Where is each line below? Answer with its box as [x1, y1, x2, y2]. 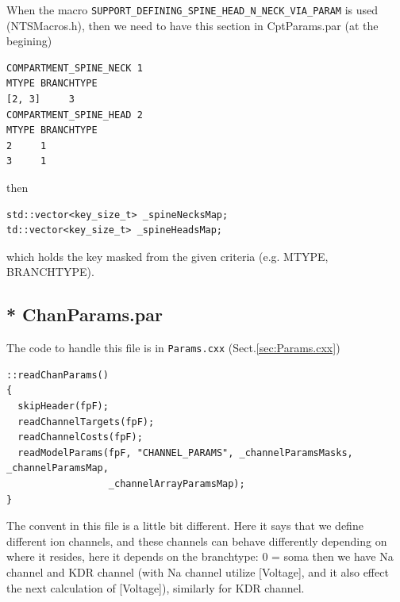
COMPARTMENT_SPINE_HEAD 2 [6, 109, 143, 121]
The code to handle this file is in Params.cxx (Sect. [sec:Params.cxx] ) [6, 339, 340, 356]
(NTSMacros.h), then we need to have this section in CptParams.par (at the [6, 17, 379, 33]
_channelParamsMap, [6, 462, 109, 474]
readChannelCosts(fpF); [17, 431, 143, 443]
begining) [6, 33, 52, 49]
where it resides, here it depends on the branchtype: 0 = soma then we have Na [6, 548, 394, 565]
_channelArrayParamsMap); [108, 477, 245, 489]
